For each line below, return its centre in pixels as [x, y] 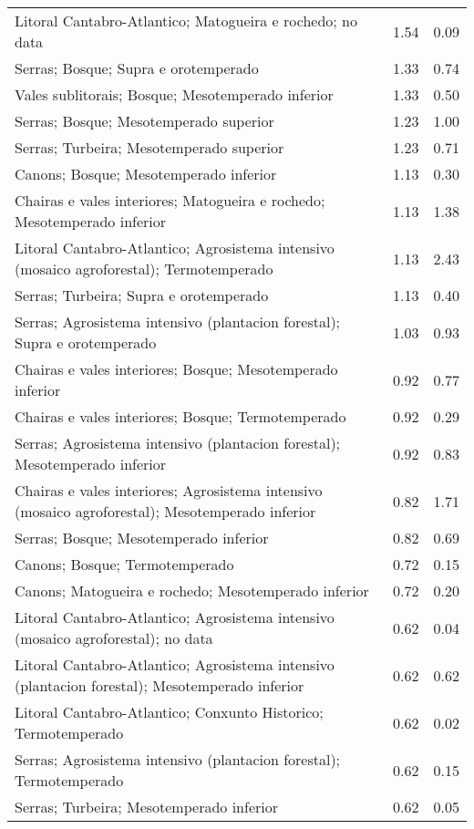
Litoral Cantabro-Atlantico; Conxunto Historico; [169, 712]
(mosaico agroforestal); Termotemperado [144, 269]
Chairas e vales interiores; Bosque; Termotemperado [180, 416]
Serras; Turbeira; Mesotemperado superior [149, 147]
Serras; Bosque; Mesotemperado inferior [142, 538]
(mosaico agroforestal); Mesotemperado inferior [165, 511]
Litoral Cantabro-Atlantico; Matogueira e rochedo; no [186, 21]
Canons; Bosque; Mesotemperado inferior [146, 174]
